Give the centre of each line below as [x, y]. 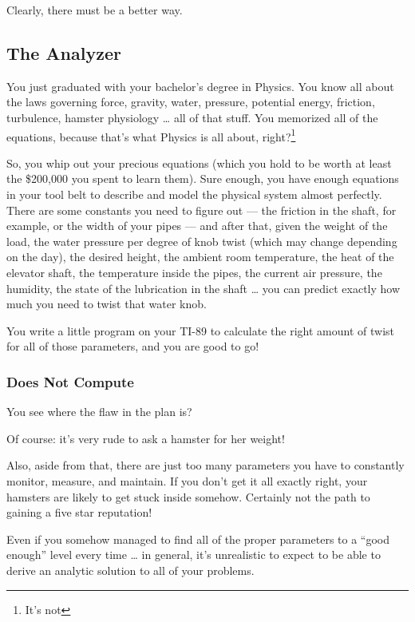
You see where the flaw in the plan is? [99, 412]
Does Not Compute [70, 381]
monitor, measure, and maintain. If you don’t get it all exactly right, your [187, 480]
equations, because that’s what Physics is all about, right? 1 [151, 135]
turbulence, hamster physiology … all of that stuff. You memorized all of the [192, 117]
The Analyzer [64, 52]
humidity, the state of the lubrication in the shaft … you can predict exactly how [204, 288]
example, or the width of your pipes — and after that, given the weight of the [197, 226]
